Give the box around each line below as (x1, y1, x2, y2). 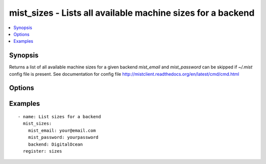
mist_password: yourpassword (28, 134, 99, 140)
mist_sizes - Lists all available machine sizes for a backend (9, 7, 255, 18)
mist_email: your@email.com (28, 128, 96, 133)
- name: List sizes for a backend (18, 114, 101, 120)
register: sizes (23, 148, 63, 154)
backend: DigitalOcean (28, 141, 83, 147)
